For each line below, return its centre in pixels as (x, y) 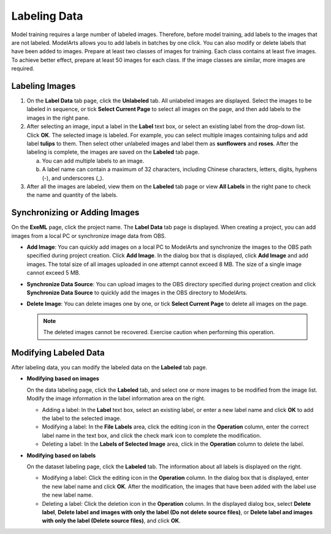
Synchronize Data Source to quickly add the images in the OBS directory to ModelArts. (137, 292)
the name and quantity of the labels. (72, 195)
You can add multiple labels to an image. (93, 161)
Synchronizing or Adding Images (75, 212)
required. (23, 69)
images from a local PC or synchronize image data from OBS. (89, 235)
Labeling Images (44, 86)
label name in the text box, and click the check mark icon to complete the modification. (152, 435)
